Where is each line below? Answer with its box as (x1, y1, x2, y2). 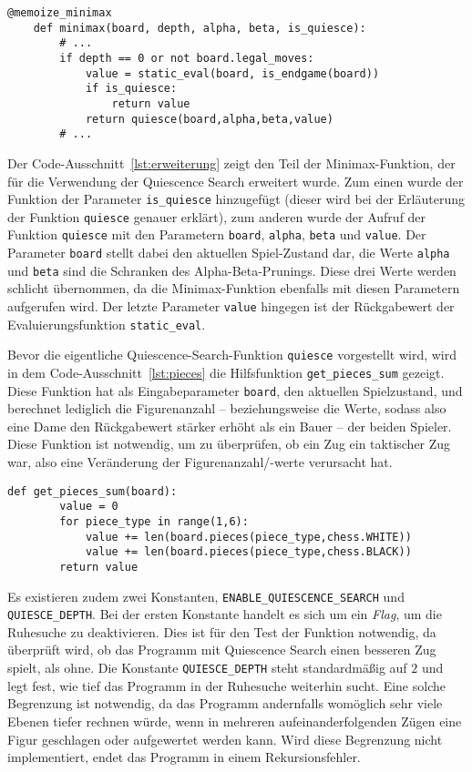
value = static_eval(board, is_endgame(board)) (85, 66, 380, 80)
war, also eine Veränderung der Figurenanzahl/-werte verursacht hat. (7, 452, 393, 472)
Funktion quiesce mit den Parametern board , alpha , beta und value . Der (7, 225, 426, 244)
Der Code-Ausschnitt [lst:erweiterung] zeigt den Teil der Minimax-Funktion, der (7, 153, 456, 172)
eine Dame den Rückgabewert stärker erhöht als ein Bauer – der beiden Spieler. (7, 416, 452, 435)
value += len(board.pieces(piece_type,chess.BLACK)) (85, 545, 412, 559)
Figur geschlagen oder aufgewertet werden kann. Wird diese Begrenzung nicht (7, 729, 443, 748)
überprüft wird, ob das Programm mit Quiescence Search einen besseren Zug (7, 640, 436, 659)
